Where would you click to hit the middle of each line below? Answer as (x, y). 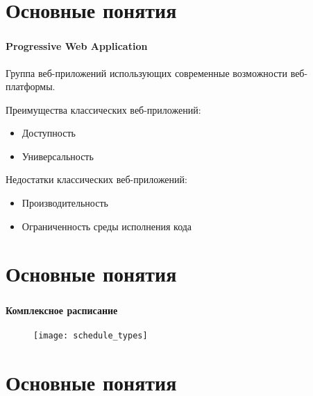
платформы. (31, 86)
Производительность (65, 203)
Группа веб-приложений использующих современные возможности (146, 72)
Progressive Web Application (77, 46)
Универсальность (58, 156)
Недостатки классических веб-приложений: (96, 179)
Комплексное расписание (62, 310)
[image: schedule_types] (91, 335)
